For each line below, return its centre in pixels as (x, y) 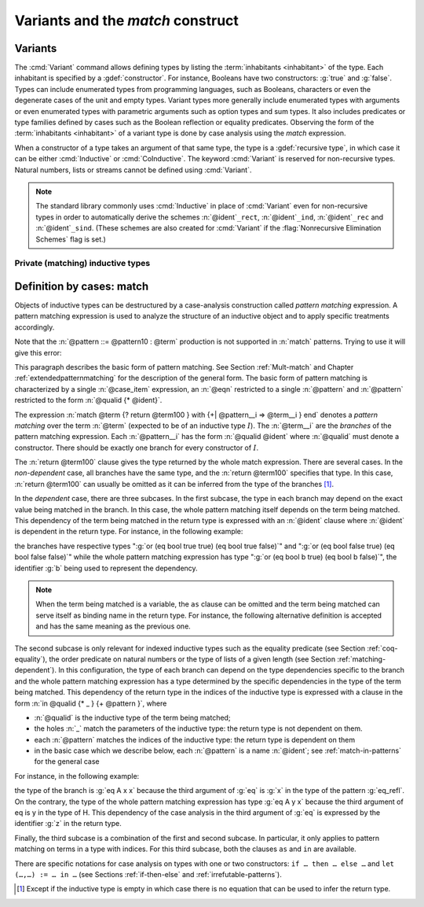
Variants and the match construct (127, 20)
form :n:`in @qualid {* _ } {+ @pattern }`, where (91, 703)
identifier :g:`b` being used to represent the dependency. (106, 568)
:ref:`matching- (362, 659)
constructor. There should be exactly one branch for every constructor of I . (137, 448)
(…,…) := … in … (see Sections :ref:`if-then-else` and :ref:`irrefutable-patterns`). (148, 874)
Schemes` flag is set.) (71, 239)
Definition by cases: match (82, 286)
